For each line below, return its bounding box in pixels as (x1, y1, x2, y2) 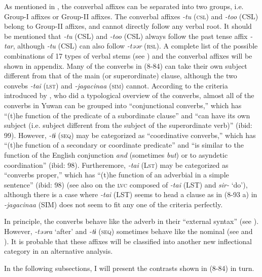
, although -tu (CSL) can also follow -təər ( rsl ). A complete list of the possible (13, 40, 258, 51)
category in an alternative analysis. (4, 246, 113, 256)
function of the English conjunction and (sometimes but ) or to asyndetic (4, 149, 228, 160)
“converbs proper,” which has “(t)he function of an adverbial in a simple (4, 169, 229, 180)
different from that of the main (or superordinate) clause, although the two (4, 70, 237, 81)
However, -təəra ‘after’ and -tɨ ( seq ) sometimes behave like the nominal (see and (4, 226, 253, 237)
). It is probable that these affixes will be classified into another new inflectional (4, 236, 252, 246)
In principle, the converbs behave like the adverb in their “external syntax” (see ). (4, 216, 259, 226)
